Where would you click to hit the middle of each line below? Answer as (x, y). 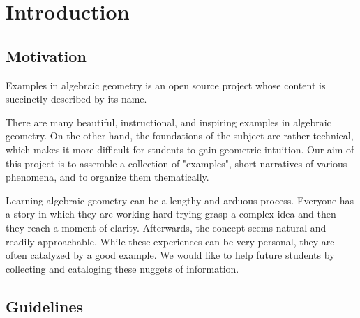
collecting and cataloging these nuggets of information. (122, 268)
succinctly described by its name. (76, 99)
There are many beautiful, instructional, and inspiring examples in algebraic (168, 122)
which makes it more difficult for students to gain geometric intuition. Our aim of (180, 149)
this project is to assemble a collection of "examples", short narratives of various (177, 163)
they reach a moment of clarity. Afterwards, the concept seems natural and (166, 227)
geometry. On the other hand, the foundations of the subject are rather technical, (180, 136)
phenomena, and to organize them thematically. (107, 177)
